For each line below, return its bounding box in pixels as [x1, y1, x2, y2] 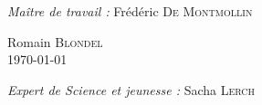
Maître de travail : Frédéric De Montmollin [7, 2, 253, 20]
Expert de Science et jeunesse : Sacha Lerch [7, 80, 256, 99]
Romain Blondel [7, 32, 103, 51]
